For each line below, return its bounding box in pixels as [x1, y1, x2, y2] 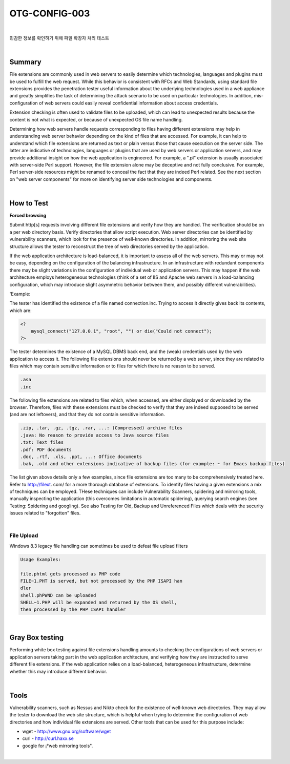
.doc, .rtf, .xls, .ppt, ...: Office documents [20, 453, 142, 460]
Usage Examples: [20, 556, 61, 562]
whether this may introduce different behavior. [9, 668, 108, 674]
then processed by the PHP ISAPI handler [20, 607, 126, 612]
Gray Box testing [9, 633, 64, 642]
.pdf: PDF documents [20, 446, 72, 452]
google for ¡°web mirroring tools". [22, 742, 93, 749]
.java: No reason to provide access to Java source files [20, 432, 169, 438]
